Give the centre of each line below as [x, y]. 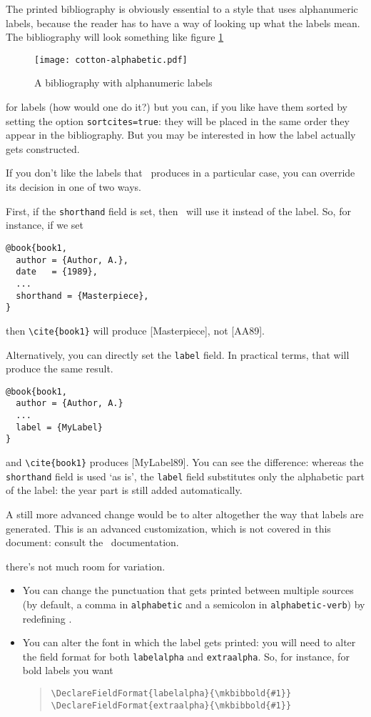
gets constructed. [43, 148]
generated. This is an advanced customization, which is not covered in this [168, 528]
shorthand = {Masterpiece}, [82, 296]
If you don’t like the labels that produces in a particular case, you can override [181, 173]
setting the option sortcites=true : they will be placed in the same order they [178, 120]
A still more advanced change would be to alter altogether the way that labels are [185, 514]
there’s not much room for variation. [86, 566]
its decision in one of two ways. [73, 187]
